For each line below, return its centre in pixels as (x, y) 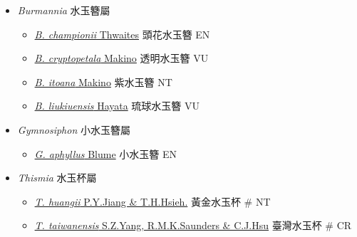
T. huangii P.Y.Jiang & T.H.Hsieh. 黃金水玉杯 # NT (152, 201)
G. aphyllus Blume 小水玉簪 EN (105, 153)
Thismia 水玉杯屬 (57, 178)
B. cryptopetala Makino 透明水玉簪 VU (121, 58)
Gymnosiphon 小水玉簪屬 (74, 129)
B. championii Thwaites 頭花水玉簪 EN (122, 34)
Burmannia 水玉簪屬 (64, 10)
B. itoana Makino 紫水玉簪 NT (103, 81)
